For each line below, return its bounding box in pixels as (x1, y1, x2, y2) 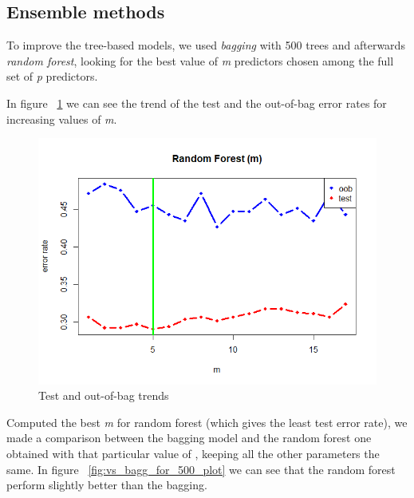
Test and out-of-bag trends (38, 387, 169, 404)
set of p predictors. (6, 68, 98, 85)
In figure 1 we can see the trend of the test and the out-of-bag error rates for (6, 94, 387, 111)
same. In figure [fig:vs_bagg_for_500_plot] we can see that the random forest (6, 460, 396, 477)
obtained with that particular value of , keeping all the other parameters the (6, 445, 380, 461)
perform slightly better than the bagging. (6, 476, 207, 493)
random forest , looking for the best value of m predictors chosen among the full (6, 52, 394, 69)
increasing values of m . (6, 110, 117, 127)
